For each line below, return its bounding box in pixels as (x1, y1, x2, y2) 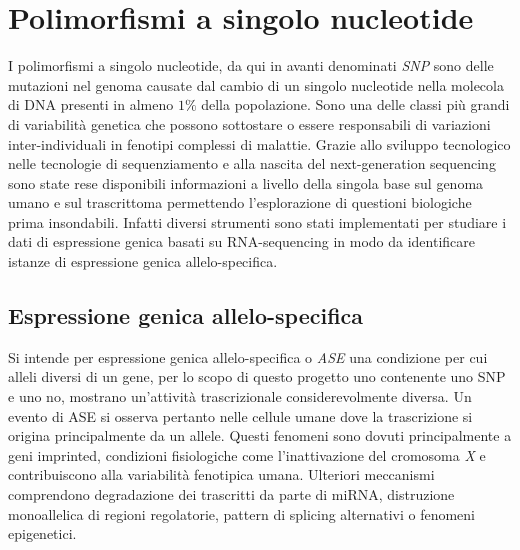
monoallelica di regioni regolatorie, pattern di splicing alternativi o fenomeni (8, 503, 475, 524)
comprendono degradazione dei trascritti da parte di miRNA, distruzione (8, 484, 455, 505)
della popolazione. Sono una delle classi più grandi (201, 94, 510, 115)
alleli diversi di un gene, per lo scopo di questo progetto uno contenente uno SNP (8, 366, 506, 387)
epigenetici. (8, 523, 77, 544)
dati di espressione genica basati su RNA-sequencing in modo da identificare (8, 231, 475, 252)
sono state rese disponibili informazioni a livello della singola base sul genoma (8, 172, 484, 193)
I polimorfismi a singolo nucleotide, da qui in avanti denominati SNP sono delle (8, 55, 494, 76)
